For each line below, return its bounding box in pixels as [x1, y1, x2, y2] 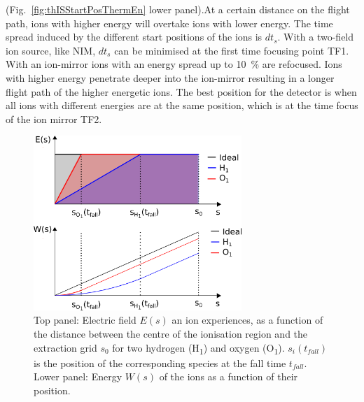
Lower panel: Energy [34, 369, 122, 384]
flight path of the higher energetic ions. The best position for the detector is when [6, 84, 357, 99]
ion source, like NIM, [6, 43, 96, 57]
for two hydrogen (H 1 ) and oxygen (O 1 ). [112, 340, 285, 357]
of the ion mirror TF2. [6, 111, 102, 126]
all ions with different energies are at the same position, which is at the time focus [6, 98, 358, 113]
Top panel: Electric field [34, 313, 136, 327]
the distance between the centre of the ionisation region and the [34, 326, 308, 340]
